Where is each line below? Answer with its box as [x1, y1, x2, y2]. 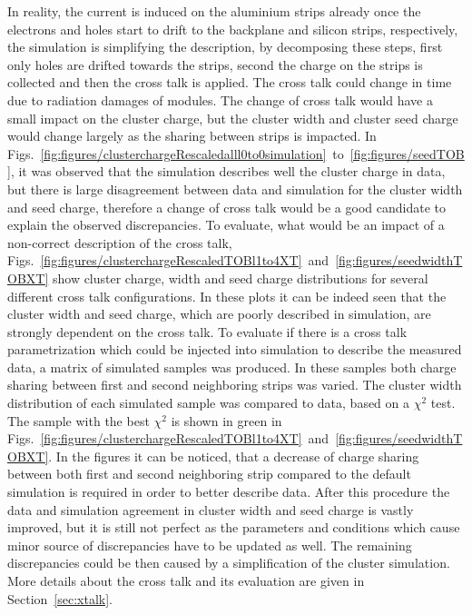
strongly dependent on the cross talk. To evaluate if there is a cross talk [7, 322, 408, 341]
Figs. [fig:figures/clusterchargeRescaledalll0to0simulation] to [7, 144, 344, 163]
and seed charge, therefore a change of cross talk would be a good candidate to [7, 197, 446, 216]
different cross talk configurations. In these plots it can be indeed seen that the [7, 286, 447, 305]
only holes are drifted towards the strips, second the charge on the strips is [7, 55, 423, 74]
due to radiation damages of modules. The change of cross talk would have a [7, 90, 433, 109]
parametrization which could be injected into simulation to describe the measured [7, 340, 462, 359]
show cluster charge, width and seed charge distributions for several [52, 268, 428, 287]
